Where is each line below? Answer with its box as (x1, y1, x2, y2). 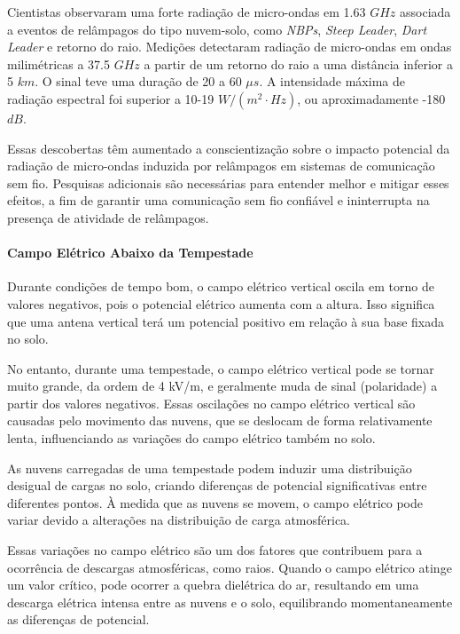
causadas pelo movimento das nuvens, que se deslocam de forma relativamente (7, 411, 433, 430)
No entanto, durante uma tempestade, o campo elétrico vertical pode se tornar (7, 359, 434, 377)
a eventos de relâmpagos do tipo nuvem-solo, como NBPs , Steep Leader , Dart (7, 20, 427, 38)
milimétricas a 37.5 (7, 54, 110, 73)
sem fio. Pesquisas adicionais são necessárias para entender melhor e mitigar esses (7, 173, 449, 192)
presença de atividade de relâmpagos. (7, 208, 209, 226)
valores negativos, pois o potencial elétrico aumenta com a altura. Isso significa (7, 294, 435, 313)
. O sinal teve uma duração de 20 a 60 (35, 72, 242, 91)
